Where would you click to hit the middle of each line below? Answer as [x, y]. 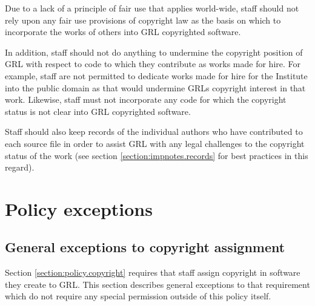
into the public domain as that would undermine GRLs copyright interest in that [155, 87]
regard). [20, 167]
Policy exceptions [79, 208]
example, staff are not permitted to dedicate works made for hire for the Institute [156, 75]
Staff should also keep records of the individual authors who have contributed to [154, 132]
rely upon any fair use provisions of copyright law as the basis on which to [143, 20]
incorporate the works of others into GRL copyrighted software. [123, 32]
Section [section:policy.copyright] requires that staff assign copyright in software [153, 272]
